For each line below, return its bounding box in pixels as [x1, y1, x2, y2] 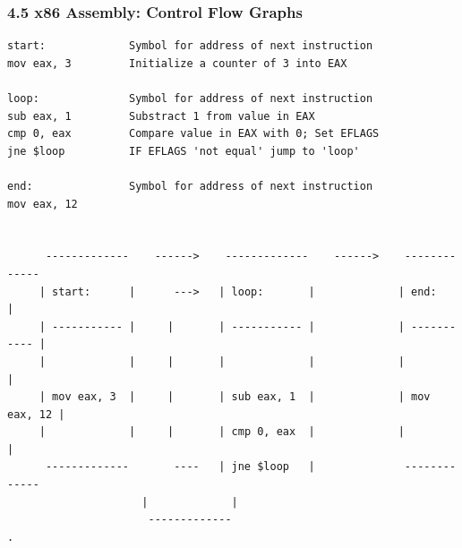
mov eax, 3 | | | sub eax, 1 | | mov [52, 390, 431, 404]
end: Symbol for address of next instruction [7, 179, 373, 193]
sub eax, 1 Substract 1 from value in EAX [7, 109, 315, 123]
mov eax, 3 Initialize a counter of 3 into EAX [7, 56, 347, 70]
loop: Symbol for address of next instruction [7, 92, 373, 105]
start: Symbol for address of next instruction [7, 39, 373, 53]
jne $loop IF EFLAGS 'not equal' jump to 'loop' [7, 144, 360, 158]
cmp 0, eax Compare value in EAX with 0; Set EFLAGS [7, 127, 380, 141]
